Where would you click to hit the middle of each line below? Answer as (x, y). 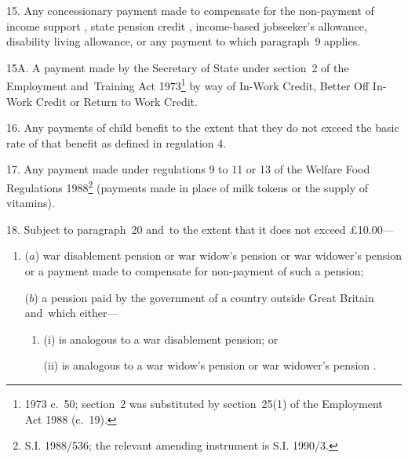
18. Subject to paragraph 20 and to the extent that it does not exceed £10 (188, 229)
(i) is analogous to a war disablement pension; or (161, 339)
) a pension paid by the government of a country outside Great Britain (204, 297)
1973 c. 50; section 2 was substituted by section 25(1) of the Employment (204, 403)
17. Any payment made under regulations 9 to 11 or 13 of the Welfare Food (188, 169)
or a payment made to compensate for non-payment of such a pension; (194, 271)
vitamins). (31, 203)
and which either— (71, 313)
